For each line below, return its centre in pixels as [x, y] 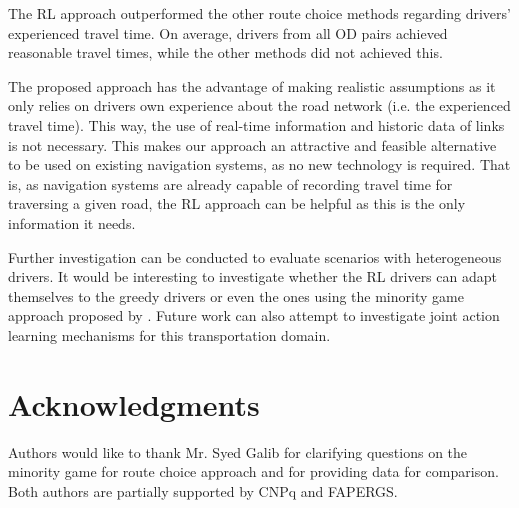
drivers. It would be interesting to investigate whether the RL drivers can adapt [252, 276]
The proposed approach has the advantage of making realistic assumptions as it [252, 85]
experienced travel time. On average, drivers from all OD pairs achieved [228, 32]
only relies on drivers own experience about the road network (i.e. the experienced [259, 105]
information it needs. [72, 222]
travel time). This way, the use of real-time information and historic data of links [256, 124]
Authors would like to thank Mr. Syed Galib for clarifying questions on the [238, 451]
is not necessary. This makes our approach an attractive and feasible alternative [252, 144]
